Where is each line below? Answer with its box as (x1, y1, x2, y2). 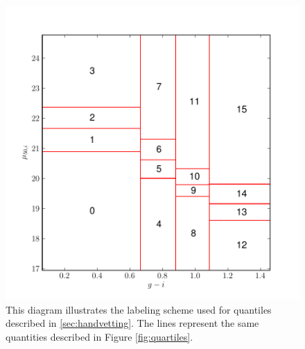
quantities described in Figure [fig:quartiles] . (6, 329, 193, 343)
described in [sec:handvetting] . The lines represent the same (6, 316, 259, 330)
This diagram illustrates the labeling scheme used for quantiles (6, 302, 272, 316)
